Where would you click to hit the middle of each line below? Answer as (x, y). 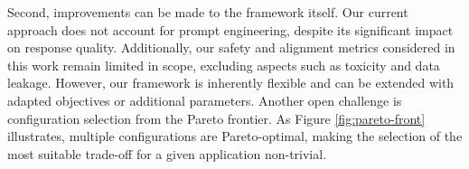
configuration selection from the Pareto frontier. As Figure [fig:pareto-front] (216, 118)
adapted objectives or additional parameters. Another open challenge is (205, 100)
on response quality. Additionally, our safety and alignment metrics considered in (231, 47)
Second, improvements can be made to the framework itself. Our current (208, 12)
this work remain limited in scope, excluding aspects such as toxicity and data (224, 65)
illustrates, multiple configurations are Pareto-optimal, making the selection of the (235, 136)
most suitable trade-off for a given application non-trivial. (167, 153)
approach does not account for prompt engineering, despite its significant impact (230, 29)
